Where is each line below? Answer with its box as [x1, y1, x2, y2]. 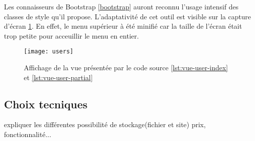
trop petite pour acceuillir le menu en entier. [4, 30, 139, 41]
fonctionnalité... [4, 129, 51, 140]
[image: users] [24, 48, 74, 55]
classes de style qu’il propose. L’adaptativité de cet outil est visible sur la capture [4, 11, 251, 21]
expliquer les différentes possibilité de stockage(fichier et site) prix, [4, 119, 206, 130]
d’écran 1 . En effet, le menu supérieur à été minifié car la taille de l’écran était [4, 21, 242, 31]
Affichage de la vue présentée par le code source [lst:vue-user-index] [24, 62, 228, 73]
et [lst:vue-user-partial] [24, 72, 93, 82]
